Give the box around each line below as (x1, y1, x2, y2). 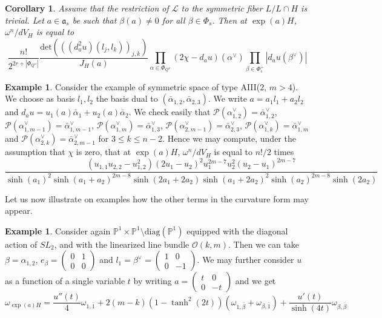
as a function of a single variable (5, 274, 125, 287)
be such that (72, 13, 117, 26)
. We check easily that (128, 105, 211, 118)
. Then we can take (228, 237, 300, 250)
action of (5, 237, 38, 250)
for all (162, 13, 185, 26)
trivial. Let (5, 13, 44, 26)
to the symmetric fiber (181, 2, 263, 14)
